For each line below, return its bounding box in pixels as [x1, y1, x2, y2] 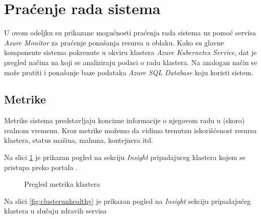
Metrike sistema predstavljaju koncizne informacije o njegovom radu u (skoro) [4, 115, 245, 126]
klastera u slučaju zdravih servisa [4, 205, 107, 216]
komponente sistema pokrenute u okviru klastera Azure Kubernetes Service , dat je [4, 47, 257, 58]
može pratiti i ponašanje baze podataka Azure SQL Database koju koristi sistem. [4, 67, 253, 77]
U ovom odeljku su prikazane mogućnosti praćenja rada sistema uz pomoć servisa [4, 27, 256, 38]
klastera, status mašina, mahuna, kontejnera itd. [4, 135, 153, 145]
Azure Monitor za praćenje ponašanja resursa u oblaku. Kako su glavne [4, 37, 224, 47]
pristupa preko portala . [4, 161, 78, 172]
